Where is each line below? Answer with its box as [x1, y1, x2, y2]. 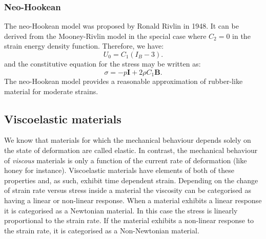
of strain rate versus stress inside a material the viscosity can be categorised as [4, 185, 252, 195]
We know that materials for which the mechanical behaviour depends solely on [4, 135, 251, 145]
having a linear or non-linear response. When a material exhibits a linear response [4, 195, 262, 205]
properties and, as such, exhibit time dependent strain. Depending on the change [4, 175, 258, 185]
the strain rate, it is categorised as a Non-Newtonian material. [4, 225, 199, 235]
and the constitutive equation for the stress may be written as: [4, 58, 201, 69]
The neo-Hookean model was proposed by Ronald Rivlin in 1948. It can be [4, 20, 239, 31]
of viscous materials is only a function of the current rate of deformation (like [4, 155, 247, 165]
